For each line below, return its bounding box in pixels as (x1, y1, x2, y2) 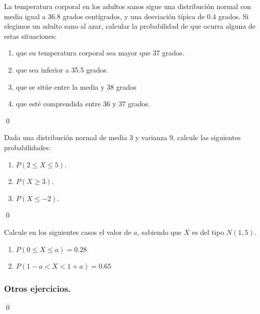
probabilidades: (4, 142, 51, 152)
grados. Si (218, 11, 249, 21)
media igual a (4, 11, 46, 21)
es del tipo (191, 226, 224, 237)
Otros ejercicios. (4, 282, 71, 294)
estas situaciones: (4, 30, 57, 41)
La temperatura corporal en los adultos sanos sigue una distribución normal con (4, 1, 251, 11)
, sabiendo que (137, 226, 182, 237)
